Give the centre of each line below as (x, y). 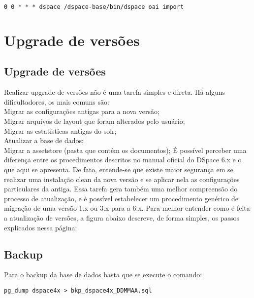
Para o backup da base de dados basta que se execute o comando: (103, 275)
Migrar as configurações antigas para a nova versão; (82, 111)
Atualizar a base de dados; (44, 140)
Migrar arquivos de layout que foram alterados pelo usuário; (95, 121)
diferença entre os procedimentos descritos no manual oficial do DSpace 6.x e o (123, 160)
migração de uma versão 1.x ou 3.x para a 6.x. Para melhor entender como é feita (127, 208)
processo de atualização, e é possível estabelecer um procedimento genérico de (121, 198)
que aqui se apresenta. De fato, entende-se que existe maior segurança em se (119, 169)
